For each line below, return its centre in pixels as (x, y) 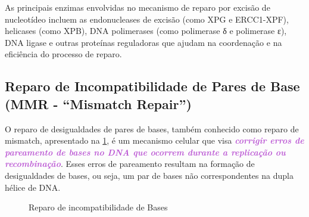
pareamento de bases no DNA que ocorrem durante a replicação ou (145, 152)
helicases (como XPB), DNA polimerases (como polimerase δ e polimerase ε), (146, 31)
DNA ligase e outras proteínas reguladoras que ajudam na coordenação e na (143, 42)
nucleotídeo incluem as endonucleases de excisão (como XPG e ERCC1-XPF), (147, 19)
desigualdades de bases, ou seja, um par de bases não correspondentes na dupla (149, 175)
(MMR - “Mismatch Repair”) (98, 103)
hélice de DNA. (33, 187)
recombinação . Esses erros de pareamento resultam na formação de (130, 164)
